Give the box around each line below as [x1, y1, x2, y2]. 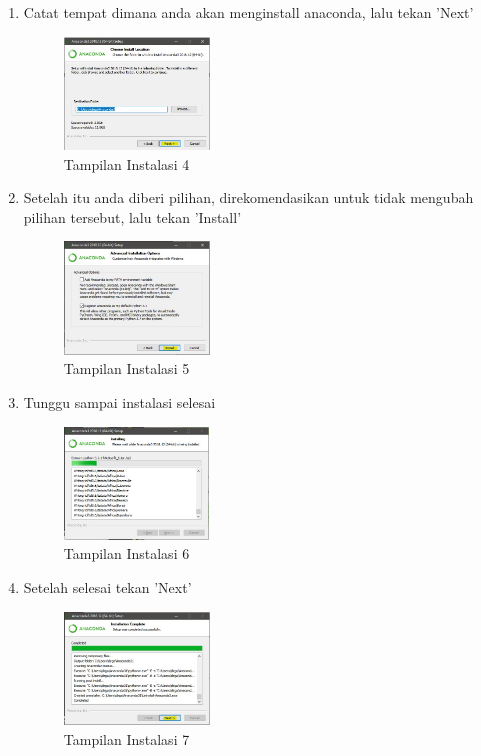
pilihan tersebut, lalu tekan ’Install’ [23, 206, 242, 227]
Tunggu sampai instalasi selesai [23, 391, 216, 412]
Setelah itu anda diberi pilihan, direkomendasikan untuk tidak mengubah [23, 187, 474, 208]
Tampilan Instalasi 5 [63, 358, 190, 379]
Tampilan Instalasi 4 [63, 153, 190, 174]
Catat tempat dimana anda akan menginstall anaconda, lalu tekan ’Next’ [23, 2, 474, 22]
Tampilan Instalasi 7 [63, 728, 190, 749]
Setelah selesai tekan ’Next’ [23, 577, 192, 598]
